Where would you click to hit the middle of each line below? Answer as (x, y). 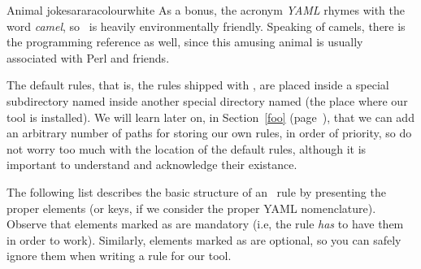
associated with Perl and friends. (88, 57)
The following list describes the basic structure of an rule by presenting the (196, 191)
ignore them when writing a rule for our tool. (119, 256)
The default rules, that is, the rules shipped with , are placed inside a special (198, 85)
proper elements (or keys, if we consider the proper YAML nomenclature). (191, 208)
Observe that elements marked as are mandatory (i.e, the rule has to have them (205, 224)
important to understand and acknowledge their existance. (152, 165)
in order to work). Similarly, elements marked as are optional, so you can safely (204, 239)
